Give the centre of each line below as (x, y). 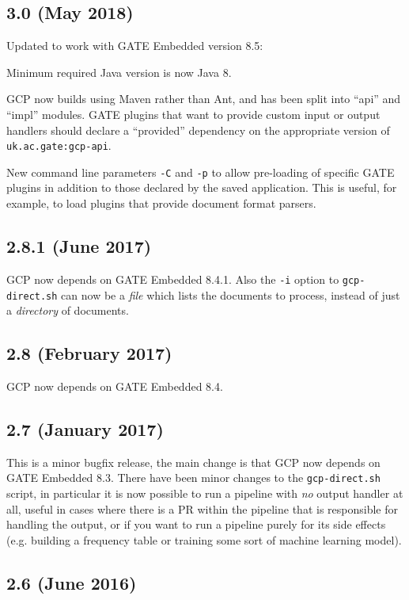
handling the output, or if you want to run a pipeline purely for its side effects (196, 524)
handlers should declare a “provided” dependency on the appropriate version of (198, 130)
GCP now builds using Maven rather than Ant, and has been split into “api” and (204, 99)
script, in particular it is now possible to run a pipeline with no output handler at (205, 493)
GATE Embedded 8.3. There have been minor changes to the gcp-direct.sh (193, 478)
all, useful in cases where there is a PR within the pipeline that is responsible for (202, 508)
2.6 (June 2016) (72, 582)
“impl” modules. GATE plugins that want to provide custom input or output (193, 114)
